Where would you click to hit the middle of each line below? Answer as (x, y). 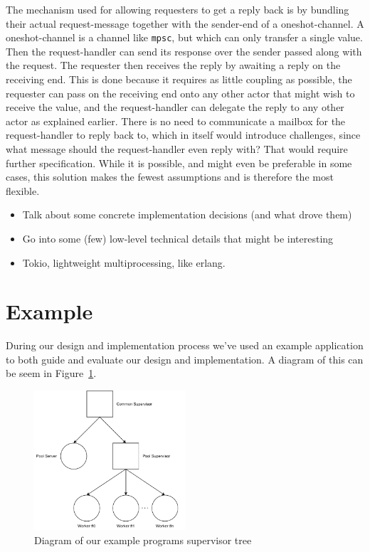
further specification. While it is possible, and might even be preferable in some (179, 163)
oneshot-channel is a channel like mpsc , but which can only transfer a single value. (184, 37)
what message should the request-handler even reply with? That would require (177, 149)
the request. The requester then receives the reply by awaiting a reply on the (173, 65)
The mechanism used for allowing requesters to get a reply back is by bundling (178, 9)
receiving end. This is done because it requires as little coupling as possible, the (179, 79)
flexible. (23, 190)
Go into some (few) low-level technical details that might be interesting (178, 238)
